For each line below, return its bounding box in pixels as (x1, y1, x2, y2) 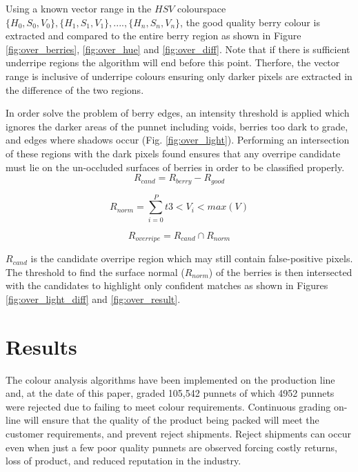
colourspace (177, 1, 226, 15)
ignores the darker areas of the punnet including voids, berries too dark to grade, (6, 119, 348, 133)
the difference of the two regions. (6, 82, 144, 97)
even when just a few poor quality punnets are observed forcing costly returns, (6, 440, 337, 454)
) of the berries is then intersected (208, 264, 352, 279)
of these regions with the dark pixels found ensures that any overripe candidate (6, 146, 341, 160)
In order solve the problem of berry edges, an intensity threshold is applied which (6, 106, 350, 120)
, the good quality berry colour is (180, 14, 320, 29)
